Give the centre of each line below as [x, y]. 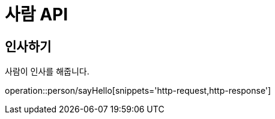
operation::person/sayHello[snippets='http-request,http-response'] [138, 91]
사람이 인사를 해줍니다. [47, 72]
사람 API [37, 14]
